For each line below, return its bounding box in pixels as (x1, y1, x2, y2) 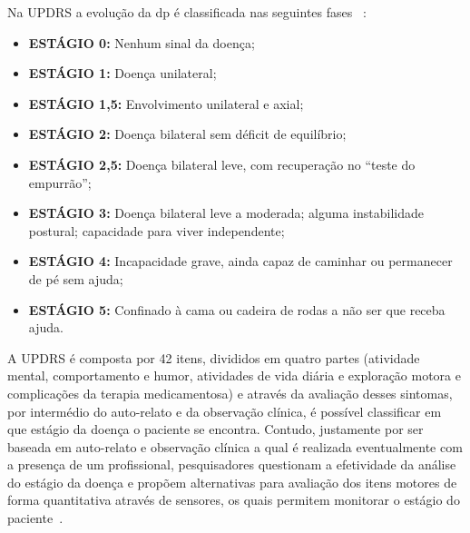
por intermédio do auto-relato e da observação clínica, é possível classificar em (7, 401, 442, 420)
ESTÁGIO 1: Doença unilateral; (28, 64, 217, 83)
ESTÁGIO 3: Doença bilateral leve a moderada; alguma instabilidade (28, 203, 424, 222)
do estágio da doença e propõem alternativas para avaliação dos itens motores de (7, 472, 457, 491)
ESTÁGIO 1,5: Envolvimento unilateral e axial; (28, 94, 304, 113)
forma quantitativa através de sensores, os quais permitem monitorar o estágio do (7, 490, 460, 509)
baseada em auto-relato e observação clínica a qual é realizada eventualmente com (7, 437, 463, 456)
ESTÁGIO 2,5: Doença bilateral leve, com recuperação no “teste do (28, 154, 416, 173)
